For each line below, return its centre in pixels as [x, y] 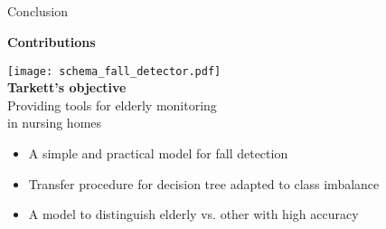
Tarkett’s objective [67, 87]
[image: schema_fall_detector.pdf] [114, 71]
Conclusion [38, 11]
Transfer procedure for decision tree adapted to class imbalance [204, 183]
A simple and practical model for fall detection [158, 153]
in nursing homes [55, 123]
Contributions [52, 41]
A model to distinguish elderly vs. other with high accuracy [193, 214]
